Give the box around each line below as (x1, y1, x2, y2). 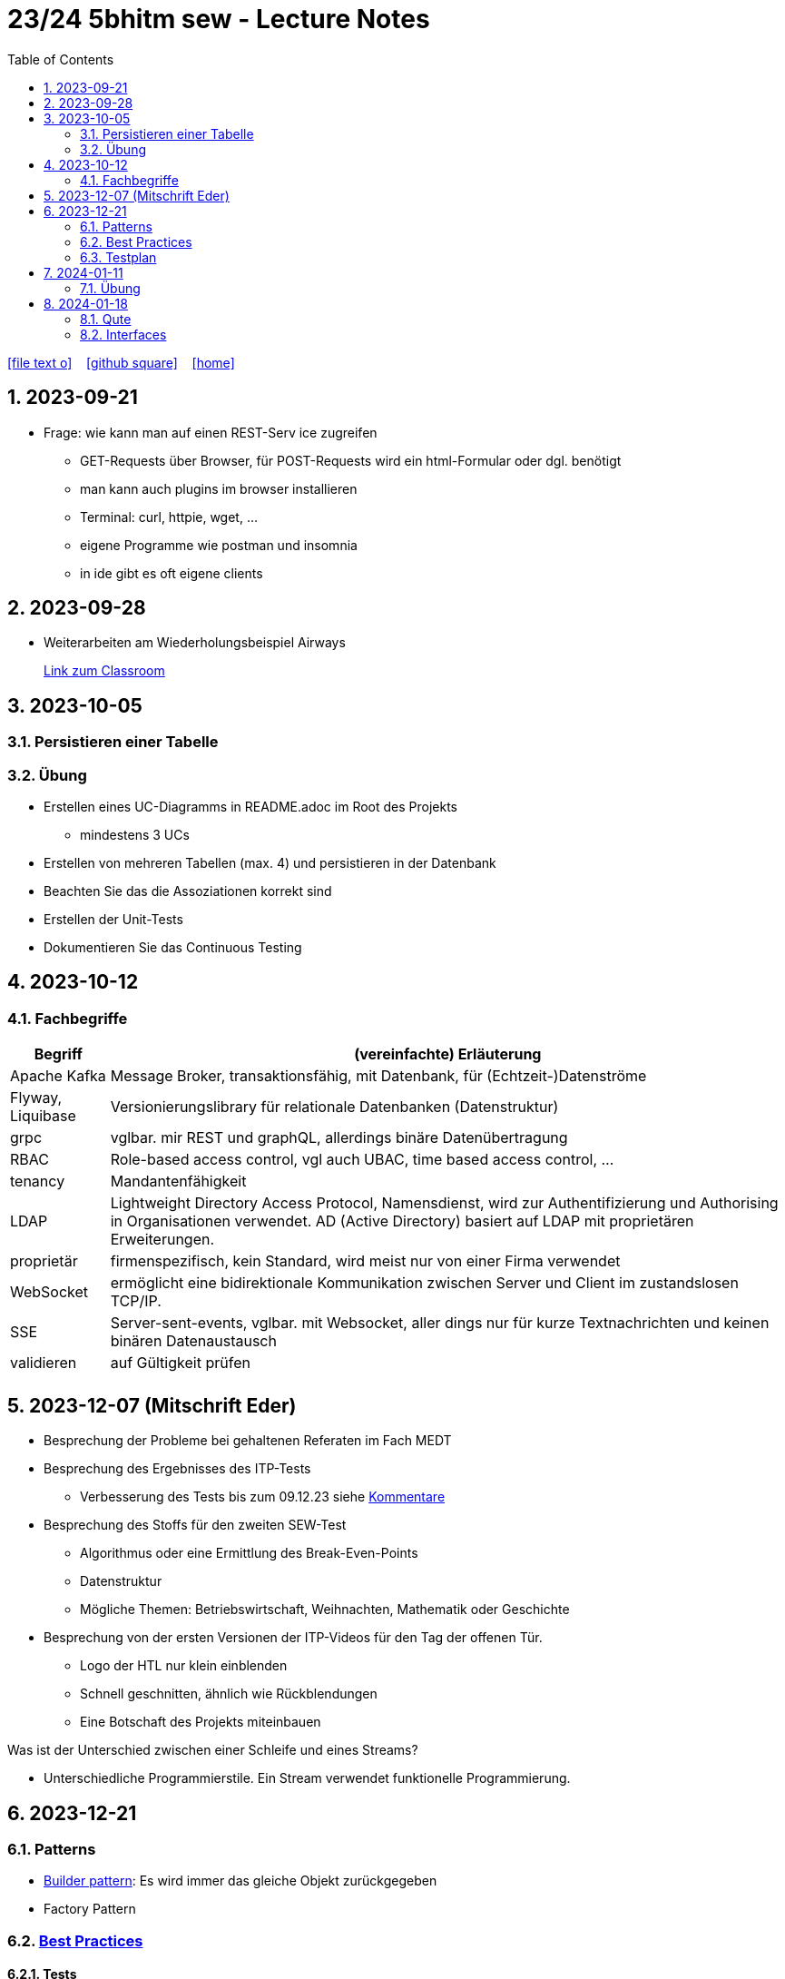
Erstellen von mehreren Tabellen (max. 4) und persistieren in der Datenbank (44, 855, 496, 871)
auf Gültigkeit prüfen (110, 1354, 250, 1373)
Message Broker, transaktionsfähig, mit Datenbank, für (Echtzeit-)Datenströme (110, 1067, 647, 1086)
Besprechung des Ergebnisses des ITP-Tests (44, 1461, 311, 1477)
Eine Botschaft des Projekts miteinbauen (80, 1714, 321, 1730)
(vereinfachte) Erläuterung (354, 1045, 542, 1064)
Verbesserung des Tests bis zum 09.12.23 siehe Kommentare (80, 1489, 446, 1505)
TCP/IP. (110, 1292, 162, 1311)
